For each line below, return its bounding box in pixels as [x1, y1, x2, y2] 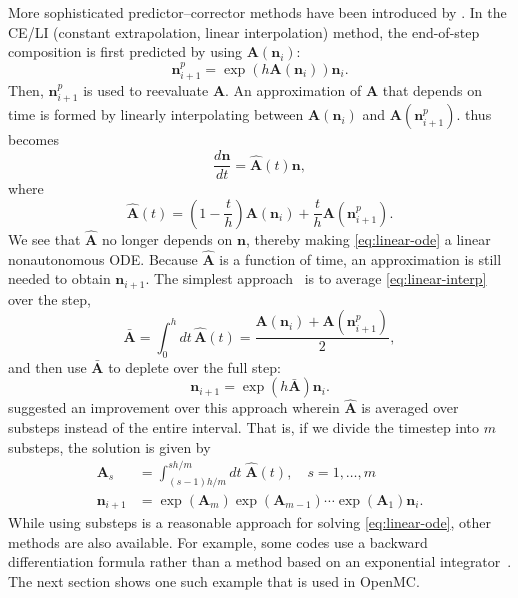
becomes [8, 129, 60, 150]
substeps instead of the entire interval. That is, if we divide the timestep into [8, 417, 480, 437]
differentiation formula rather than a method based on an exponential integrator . [8, 551, 512, 572]
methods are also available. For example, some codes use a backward [8, 531, 428, 552]
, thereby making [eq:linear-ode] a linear [245, 228, 491, 249]
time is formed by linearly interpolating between [8, 104, 304, 125]
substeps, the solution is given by [8, 436, 211, 457]
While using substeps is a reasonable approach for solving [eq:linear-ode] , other [8, 512, 492, 533]
